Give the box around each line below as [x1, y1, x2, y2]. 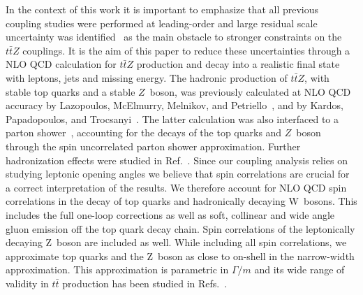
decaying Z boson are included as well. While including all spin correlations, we [6, 235, 347, 250]
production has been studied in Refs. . [62, 275, 228, 290]
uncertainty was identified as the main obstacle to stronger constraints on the [6, 29, 342, 44]
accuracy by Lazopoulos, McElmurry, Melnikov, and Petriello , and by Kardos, [6, 98, 344, 113]
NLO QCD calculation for [6, 57, 117, 71]
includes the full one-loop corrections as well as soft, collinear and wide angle [6, 207, 335, 222]
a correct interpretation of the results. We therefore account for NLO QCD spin [6, 180, 347, 194]
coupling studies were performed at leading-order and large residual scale [6, 15, 318, 30]
